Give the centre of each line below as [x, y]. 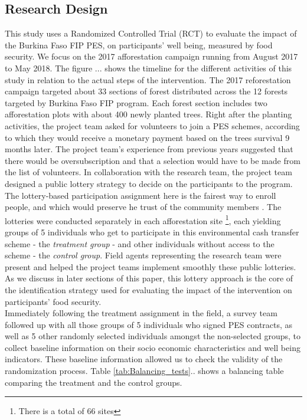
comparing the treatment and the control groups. [94, 382]
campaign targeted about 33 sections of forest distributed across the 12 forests [146, 91]
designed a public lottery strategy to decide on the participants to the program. [149, 183]
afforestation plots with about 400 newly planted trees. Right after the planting [148, 114]
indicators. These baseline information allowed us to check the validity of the [144, 359]
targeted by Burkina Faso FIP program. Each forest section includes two [136, 102]
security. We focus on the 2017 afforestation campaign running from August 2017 [151, 56]
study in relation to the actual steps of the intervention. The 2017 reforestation [148, 79]
